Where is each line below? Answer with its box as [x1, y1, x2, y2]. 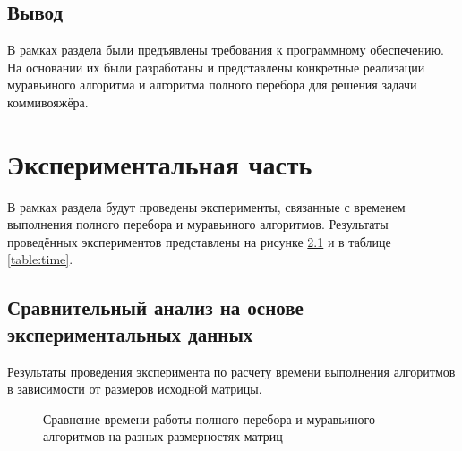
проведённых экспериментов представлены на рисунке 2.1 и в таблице [7, 232, 391, 251]
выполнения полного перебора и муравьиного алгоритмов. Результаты [7, 215, 389, 234]
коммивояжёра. [7, 92, 89, 111]
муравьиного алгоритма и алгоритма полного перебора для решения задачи [7, 75, 417, 94]
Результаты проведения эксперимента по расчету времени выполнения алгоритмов [7, 362, 456, 380]
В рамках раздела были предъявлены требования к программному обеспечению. [7, 40, 444, 59]
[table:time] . [7, 250, 73, 268]
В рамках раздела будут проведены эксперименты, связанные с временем [7, 197, 406, 216]
